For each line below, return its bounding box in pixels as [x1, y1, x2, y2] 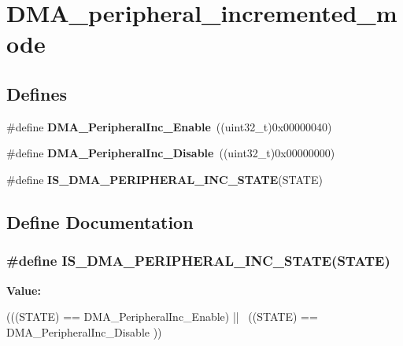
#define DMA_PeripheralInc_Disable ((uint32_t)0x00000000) [6, 145, 335, 161]
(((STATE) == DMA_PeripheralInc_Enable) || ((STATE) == [6, 308, 318, 325]
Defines [6, 81, 68, 105]
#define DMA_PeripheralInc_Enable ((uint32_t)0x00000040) [6, 118, 332, 134]
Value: [6, 282, 41, 298]
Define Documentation [6, 209, 194, 234]
